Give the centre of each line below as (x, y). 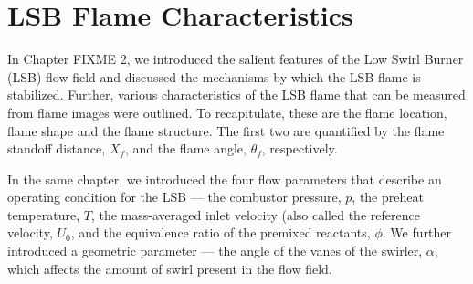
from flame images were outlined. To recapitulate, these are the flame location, (227, 112)
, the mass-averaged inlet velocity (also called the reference (255, 214)
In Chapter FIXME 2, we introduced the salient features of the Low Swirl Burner (236, 59)
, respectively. (300, 148)
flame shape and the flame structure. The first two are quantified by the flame (226, 130)
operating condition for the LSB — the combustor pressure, (174, 197)
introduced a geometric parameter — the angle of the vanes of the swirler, (215, 251)
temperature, (44, 214)
